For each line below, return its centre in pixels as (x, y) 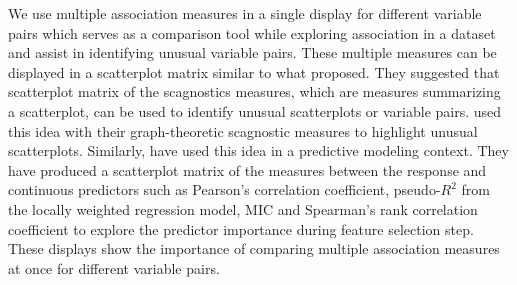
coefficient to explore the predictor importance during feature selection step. (241, 228)
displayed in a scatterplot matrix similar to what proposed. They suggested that (254, 71)
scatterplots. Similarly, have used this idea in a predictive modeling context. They (258, 150)
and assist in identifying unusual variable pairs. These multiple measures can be (252, 52)
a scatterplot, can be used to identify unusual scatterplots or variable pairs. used (255, 110)
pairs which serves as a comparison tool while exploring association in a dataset (252, 32)
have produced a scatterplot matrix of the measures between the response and (247, 169)
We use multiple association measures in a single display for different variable (245, 13)
